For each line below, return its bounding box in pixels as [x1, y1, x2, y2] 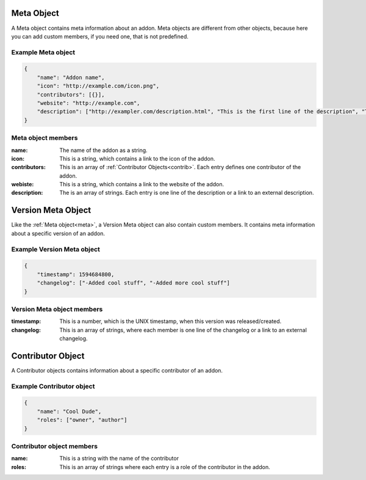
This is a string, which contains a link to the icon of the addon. [59, 155, 216, 162]
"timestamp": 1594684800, [37, 271, 115, 278]
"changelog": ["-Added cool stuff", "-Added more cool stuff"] [37, 280, 231, 286]
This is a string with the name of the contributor [59, 455, 179, 462]
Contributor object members [11, 442, 98, 450]
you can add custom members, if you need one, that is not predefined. [11, 32, 188, 40]
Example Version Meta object [11, 245, 101, 253]
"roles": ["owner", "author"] [37, 416, 127, 424]
